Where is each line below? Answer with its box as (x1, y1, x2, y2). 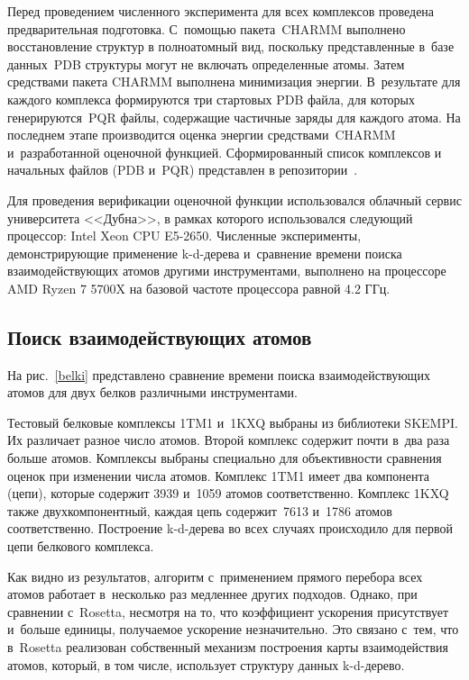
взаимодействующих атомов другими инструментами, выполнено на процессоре (7, 261, 446, 280)
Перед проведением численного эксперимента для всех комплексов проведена (7, 2, 435, 20)
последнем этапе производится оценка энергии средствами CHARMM (7, 125, 396, 144)
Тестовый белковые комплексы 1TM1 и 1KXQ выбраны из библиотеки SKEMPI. (7, 413, 458, 431)
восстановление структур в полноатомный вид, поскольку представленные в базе (7, 37, 455, 56)
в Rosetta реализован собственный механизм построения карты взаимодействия (7, 638, 448, 657)
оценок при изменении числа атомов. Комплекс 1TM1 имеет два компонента (7, 466, 429, 485)
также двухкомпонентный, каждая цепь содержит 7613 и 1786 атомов (7, 501, 392, 520)
